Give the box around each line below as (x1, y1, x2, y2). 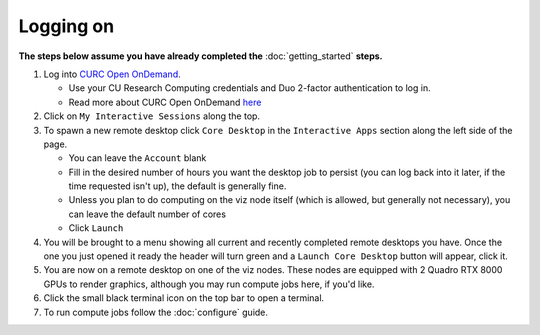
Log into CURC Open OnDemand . (43, 68, 182, 80)
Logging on (18, 15, 115, 37)
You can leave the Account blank (68, 152, 207, 164)
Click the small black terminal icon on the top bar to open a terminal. (43, 292, 325, 304)
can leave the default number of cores (68, 208, 227, 220)
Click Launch (68, 222, 124, 234)
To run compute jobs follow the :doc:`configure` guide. (43, 306, 269, 318)
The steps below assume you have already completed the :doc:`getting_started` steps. (18, 50, 384, 62)
